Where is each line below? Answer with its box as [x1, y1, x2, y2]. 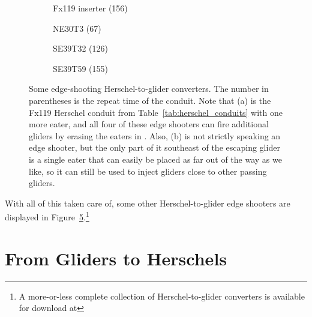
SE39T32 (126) [53, 42, 108, 55]
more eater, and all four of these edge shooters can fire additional [29, 118, 269, 130]
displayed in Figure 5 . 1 [5, 209, 89, 223]
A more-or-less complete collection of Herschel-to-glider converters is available [19, 289, 305, 302]
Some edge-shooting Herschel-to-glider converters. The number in [29, 82, 269, 95]
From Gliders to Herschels [5, 246, 227, 270]
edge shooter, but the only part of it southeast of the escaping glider [29, 141, 280, 154]
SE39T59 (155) [53, 62, 108, 74]
